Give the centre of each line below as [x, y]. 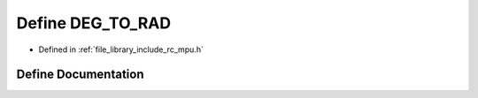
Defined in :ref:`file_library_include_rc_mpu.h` [121, 49]
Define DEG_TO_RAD [94, 23]
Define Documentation [80, 75]
